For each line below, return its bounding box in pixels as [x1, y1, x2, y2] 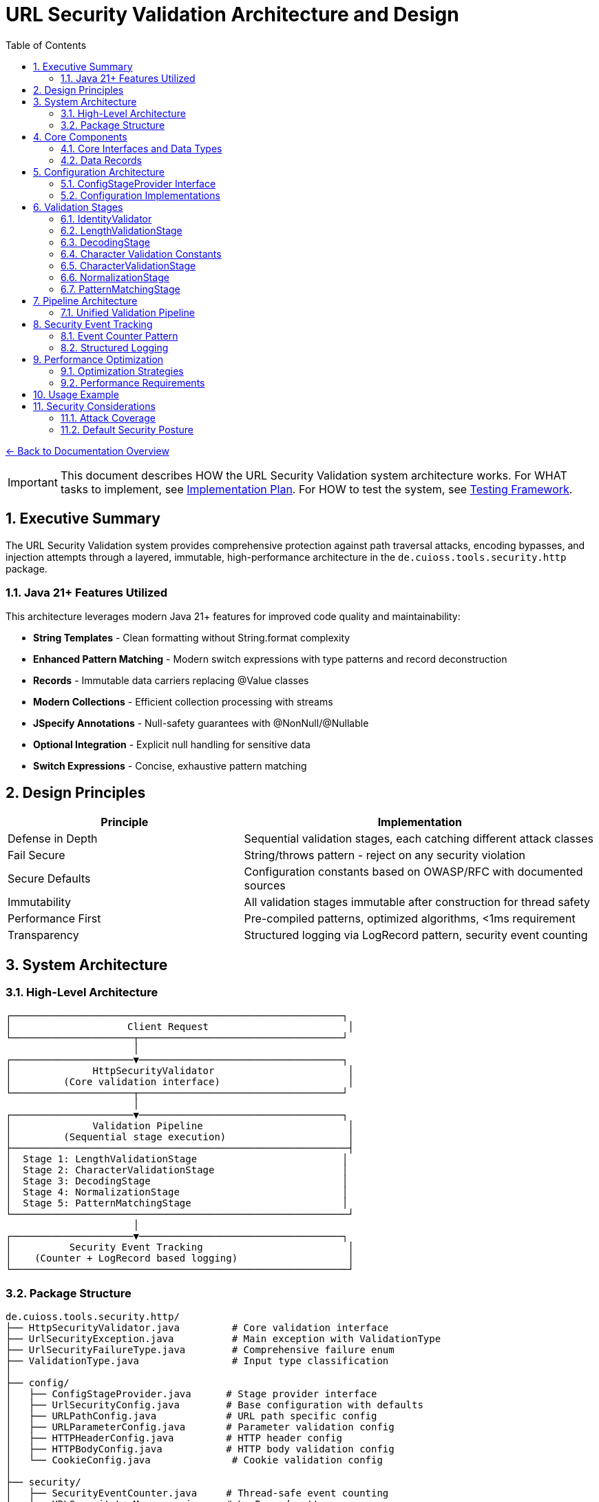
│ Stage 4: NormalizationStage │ [6, 1186, 348, 1198]
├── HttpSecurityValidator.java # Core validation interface [6, 1322, 389, 1334]
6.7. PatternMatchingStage [61, 282, 180, 295]
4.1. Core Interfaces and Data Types [61, 142, 222, 154]
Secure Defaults [8, 872, 91, 886]
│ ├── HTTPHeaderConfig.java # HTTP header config [6, 1432, 342, 1444]
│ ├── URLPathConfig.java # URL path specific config [6, 1410, 377, 1422]
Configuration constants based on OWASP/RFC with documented [244, 865, 583, 879]
